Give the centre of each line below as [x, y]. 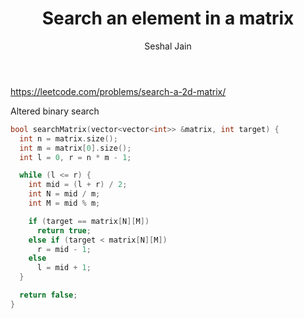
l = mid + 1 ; [64, 268]
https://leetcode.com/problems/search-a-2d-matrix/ [118, 91]
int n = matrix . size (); [68, 138]
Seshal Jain [168, 46]
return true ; [64, 230]
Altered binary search [55, 111]
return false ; [48, 295]
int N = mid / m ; [64, 194]
